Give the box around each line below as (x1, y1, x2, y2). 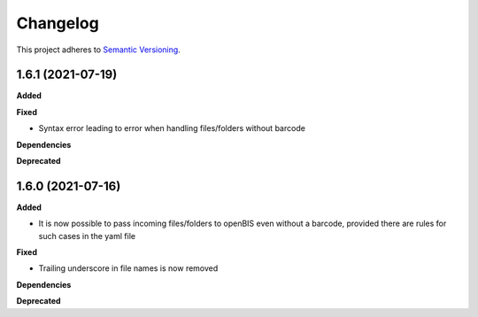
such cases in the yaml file (38, 230, 136, 241)
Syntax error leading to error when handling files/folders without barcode (38, 123, 305, 134)
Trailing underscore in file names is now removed (38, 263, 219, 274)
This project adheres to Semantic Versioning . (16, 44, 181, 55)
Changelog (16, 13, 99, 33)
